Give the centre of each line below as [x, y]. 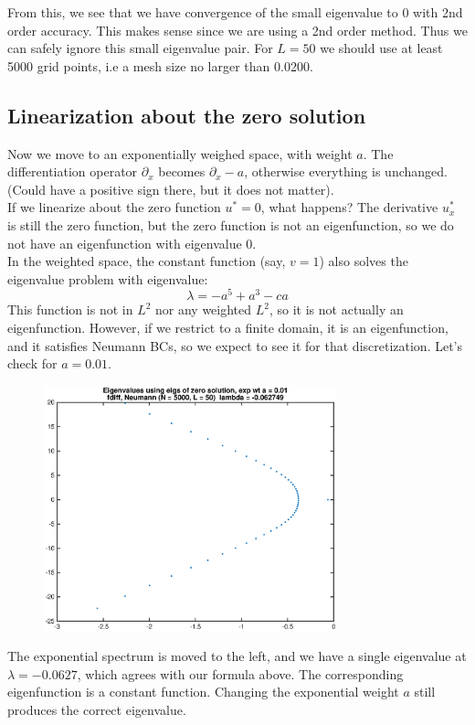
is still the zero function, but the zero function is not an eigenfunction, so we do [231, 224]
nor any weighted [204, 309]
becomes [182, 171]
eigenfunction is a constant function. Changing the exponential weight [203, 692]
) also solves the [364, 261]
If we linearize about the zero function [114, 207]
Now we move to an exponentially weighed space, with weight [180, 153]
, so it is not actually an [336, 309]
